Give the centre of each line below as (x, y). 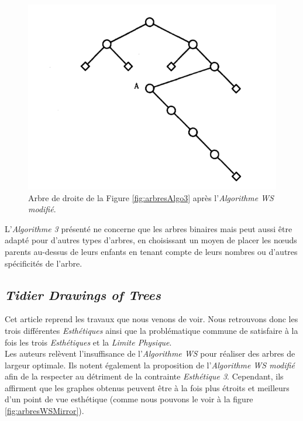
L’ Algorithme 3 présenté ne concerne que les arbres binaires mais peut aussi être (149, 228)
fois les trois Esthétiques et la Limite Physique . (88, 342)
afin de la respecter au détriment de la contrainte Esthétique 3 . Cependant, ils (144, 376)
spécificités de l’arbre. (44, 263)
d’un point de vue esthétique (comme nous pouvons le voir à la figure (129, 399)
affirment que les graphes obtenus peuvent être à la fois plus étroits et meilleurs (147, 387)
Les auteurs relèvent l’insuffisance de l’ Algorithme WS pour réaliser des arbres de (150, 353)
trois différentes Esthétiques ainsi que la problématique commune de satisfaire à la (151, 330)
